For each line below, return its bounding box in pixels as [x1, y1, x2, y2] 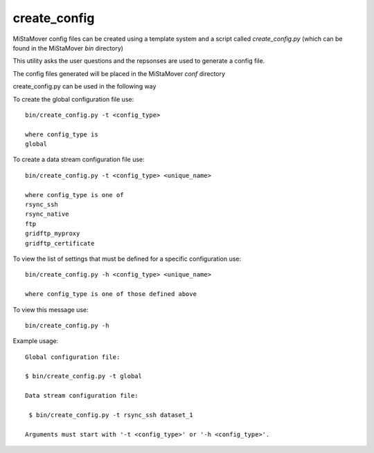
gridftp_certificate [25, 239, 95, 247]
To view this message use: [12, 305, 89, 314]
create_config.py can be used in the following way [12, 82, 157, 91]
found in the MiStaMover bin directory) [12, 44, 124, 52]
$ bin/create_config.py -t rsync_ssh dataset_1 [28, 412, 193, 419]
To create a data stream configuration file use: [12, 156, 145, 164]
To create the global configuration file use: [12, 95, 134, 103]
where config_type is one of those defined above [25, 290, 197, 298]
